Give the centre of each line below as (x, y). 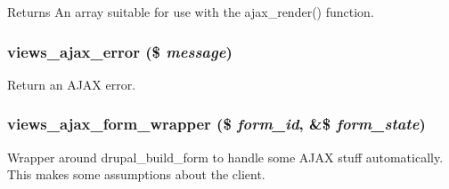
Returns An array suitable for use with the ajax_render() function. (191, 12)
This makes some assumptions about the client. (136, 174)
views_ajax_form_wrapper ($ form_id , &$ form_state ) (216, 124)
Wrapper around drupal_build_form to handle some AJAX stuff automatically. (225, 157)
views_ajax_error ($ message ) (120, 51)
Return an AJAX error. (72, 84)
